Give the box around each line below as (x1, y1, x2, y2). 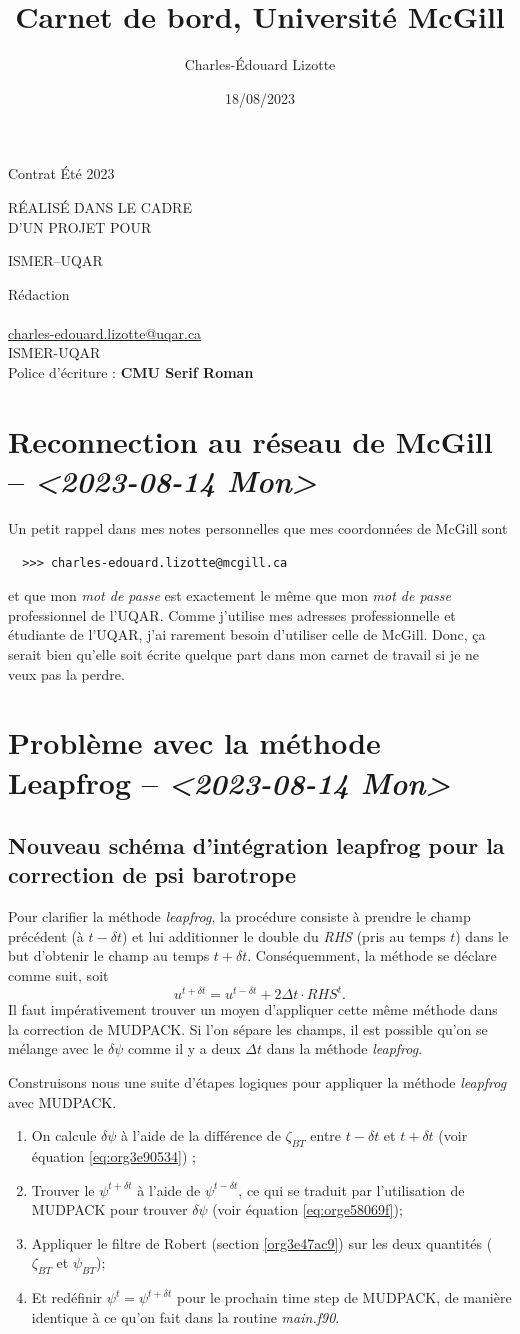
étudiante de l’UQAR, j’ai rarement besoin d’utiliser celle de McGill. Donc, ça (8, 624, 486, 645)
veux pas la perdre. (8, 663, 125, 684)
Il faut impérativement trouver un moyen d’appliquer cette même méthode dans (8, 999, 498, 1020)
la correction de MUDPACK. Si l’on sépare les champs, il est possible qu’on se (8, 1018, 488, 1039)
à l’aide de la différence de (121, 1125, 281, 1146)
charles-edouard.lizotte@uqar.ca (8, 322, 202, 343)
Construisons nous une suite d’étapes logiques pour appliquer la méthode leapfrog (8, 1071, 507, 1092)
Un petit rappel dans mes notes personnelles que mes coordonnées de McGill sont (8, 517, 508, 538)
